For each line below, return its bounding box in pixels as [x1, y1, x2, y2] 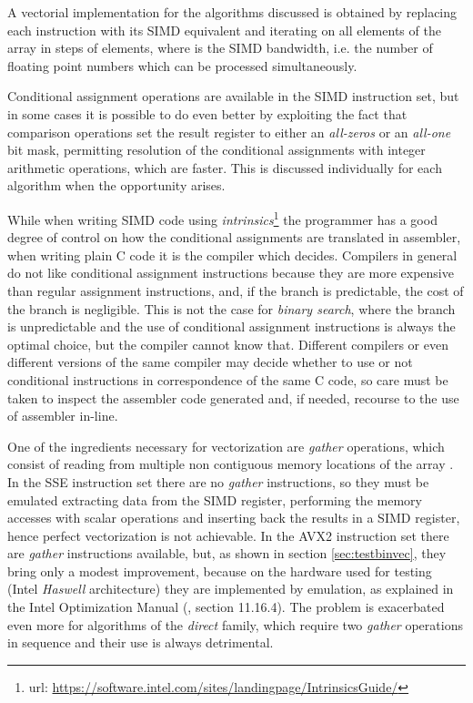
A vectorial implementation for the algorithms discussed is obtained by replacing [7, 3, 458, 21]
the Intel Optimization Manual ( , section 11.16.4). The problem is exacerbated [7, 597, 445, 616]
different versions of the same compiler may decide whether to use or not [7, 352, 413, 372]
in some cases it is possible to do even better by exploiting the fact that [7, 104, 408, 123]
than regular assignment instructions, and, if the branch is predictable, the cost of [7, 280, 464, 300]
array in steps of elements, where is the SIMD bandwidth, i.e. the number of [7, 38, 433, 57]
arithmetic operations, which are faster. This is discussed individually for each [7, 158, 442, 177]
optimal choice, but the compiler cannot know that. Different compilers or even [7, 334, 448, 353]
